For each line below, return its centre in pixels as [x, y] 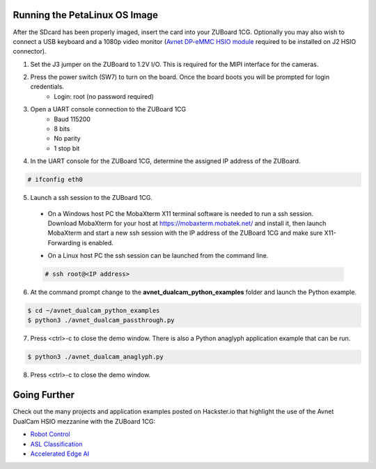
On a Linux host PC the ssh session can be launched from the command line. [158, 256]
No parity [67, 139]
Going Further [44, 395]
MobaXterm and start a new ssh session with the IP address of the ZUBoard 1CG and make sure [185, 233]
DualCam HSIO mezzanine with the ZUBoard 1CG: [84, 421]
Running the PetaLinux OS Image [86, 15]
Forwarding [64, 243]
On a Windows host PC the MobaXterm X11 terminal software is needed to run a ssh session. [180, 213]
